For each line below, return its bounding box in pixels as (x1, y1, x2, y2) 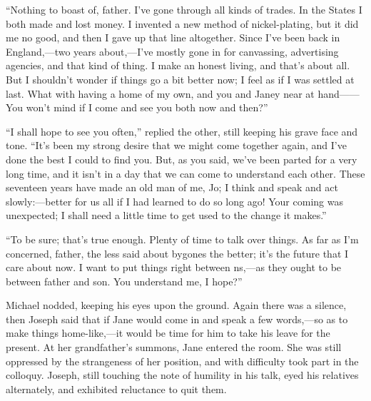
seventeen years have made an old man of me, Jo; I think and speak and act (6, 180, 338, 195)
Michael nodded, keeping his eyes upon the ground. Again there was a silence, (6, 298, 347, 313)
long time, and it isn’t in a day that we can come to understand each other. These (6, 166, 365, 181)
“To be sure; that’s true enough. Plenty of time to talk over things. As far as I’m (6, 231, 359, 246)
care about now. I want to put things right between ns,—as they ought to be (6, 260, 342, 275)
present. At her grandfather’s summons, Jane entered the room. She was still (6, 340, 342, 355)
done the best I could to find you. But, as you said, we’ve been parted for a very (6, 151, 357, 166)
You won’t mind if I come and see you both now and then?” (6, 100, 268, 115)
